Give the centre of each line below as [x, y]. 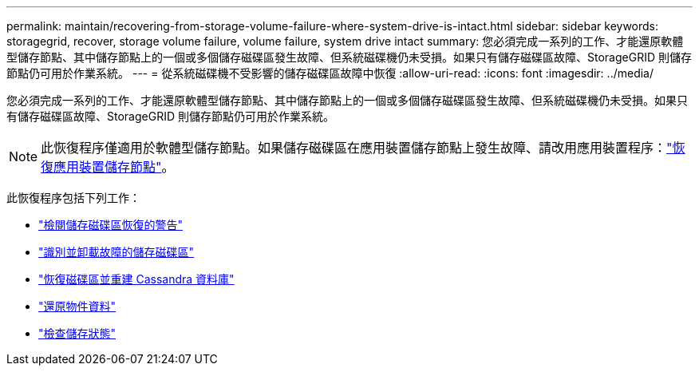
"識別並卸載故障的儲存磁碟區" [116, 252]
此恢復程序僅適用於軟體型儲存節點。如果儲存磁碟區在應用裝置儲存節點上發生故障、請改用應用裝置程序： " [357, 148]
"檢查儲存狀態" [77, 333]
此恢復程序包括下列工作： [73, 198]
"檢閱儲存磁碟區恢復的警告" [111, 225]
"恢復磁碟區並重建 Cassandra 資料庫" [136, 279]
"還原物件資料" [77, 306]
